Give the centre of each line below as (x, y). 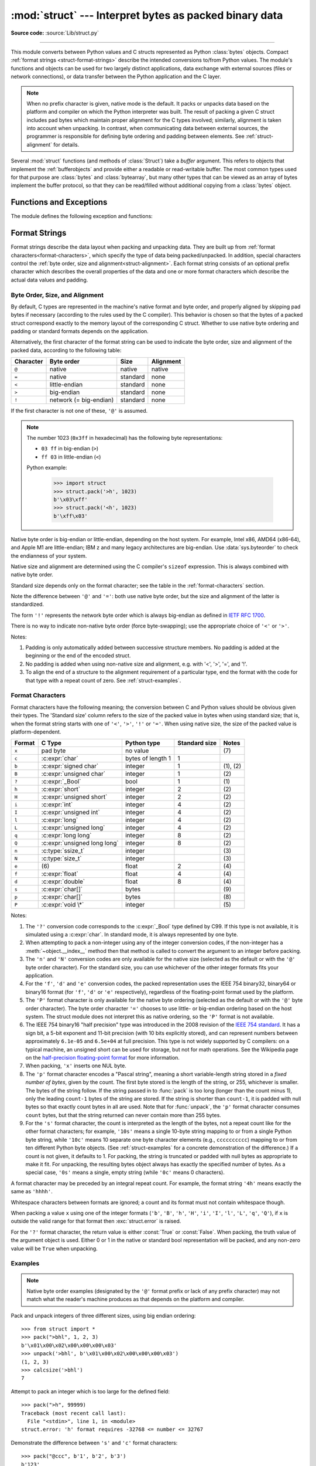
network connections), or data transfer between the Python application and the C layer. (116, 77)
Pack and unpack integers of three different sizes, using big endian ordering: (103, 1315)
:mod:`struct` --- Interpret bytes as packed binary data (147, 15)
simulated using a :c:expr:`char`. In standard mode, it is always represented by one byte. (132, 935)
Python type (142, 743)
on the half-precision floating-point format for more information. (102, 1057)
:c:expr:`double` (63, 881)
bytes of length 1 (148, 758)
